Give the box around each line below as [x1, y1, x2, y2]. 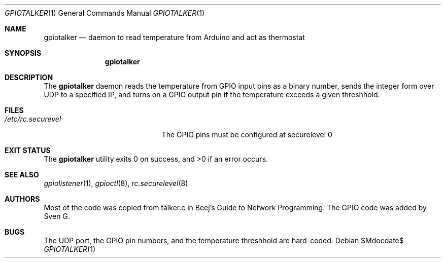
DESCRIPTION [5, 73, 53, 82]
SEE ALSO [5, 170, 39, 179]
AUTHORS [5, 195, 40, 203]
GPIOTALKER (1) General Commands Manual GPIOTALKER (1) [5, 9, 205, 17]
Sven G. [44, 212, 70, 220]
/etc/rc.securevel [5, 115, 61, 123]
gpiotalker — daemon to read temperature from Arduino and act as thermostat [44, 33, 305, 42]
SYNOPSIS [5, 49, 42, 57]
